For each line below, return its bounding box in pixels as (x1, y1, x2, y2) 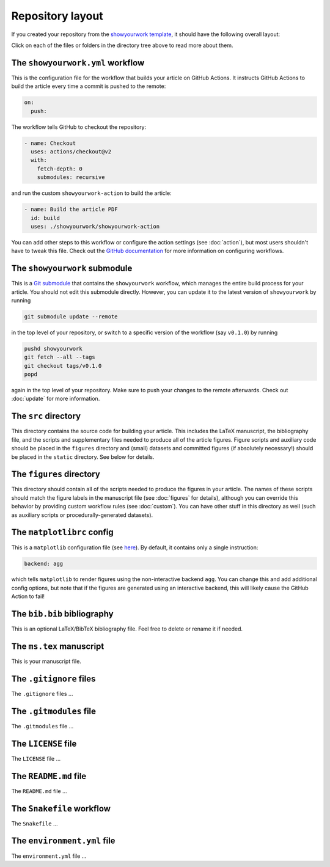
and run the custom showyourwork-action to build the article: (11, 189, 172, 197)
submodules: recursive (37, 174, 105, 181)
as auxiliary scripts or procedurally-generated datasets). (11, 511, 153, 519)
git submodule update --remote (24, 313, 119, 320)
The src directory (11, 411, 81, 422)
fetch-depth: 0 (37, 165, 82, 172)
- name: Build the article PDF (24, 206, 119, 213)
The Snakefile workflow (11, 803, 111, 814)
